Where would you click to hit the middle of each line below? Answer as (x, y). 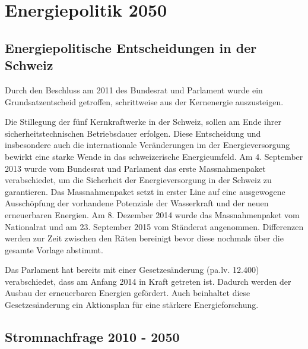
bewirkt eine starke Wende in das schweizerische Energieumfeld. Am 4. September (154, 156)
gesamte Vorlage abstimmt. (54, 249)
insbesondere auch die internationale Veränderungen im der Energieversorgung (147, 145)
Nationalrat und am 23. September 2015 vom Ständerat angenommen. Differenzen (154, 226)
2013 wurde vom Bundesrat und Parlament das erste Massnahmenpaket (135, 168)
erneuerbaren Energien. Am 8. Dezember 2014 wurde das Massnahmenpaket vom (152, 214)
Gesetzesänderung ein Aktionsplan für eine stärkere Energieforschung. (132, 305)
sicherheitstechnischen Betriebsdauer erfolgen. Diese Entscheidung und (133, 133)
